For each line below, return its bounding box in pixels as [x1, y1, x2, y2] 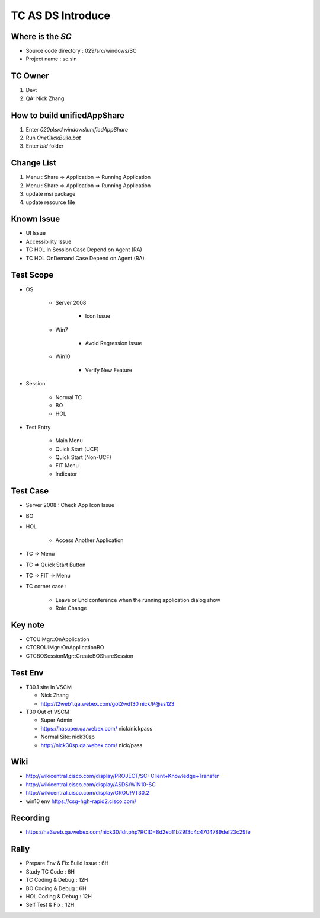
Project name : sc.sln [25, 55, 77, 62]
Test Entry [25, 423, 51, 431]
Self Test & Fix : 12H [25, 901, 75, 909]
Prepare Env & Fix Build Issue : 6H [25, 860, 109, 867]
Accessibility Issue [25, 238, 72, 245]
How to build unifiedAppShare [11, 110, 124, 120]
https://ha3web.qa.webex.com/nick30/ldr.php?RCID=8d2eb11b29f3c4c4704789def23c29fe [25, 828, 251, 836]
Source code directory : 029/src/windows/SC [25, 47, 137, 55]
